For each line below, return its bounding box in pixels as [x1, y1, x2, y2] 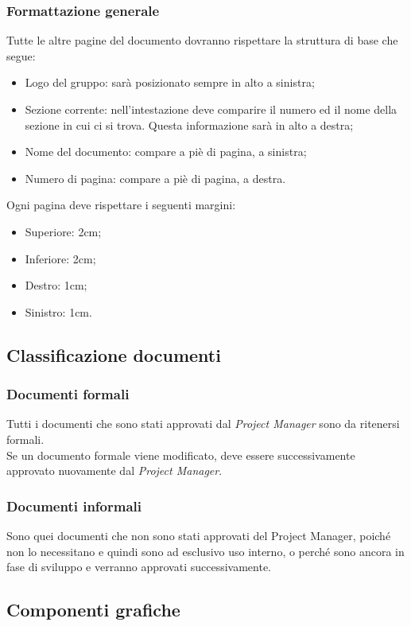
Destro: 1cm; [25, 277, 87, 294]
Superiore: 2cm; [25, 223, 102, 239]
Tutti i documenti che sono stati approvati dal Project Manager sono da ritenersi [6, 415, 400, 432]
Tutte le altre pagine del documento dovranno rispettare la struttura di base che [6, 32, 398, 49]
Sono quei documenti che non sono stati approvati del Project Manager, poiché [6, 527, 391, 543]
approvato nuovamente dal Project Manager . [6, 462, 223, 479]
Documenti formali [6, 384, 130, 404]
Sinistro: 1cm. [25, 303, 92, 320]
